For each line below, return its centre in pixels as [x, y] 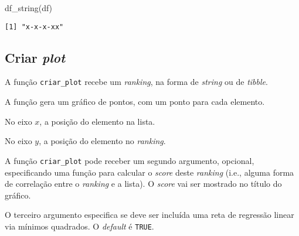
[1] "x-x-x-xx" [34, 27]
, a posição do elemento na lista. [97, 121]
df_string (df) [29, 8]
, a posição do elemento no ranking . [102, 141]
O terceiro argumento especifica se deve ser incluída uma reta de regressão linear [149, 215]
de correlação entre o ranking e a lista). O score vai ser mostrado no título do [143, 184]
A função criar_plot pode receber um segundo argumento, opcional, [130, 160]
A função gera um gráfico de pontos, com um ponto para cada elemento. [135, 102]
